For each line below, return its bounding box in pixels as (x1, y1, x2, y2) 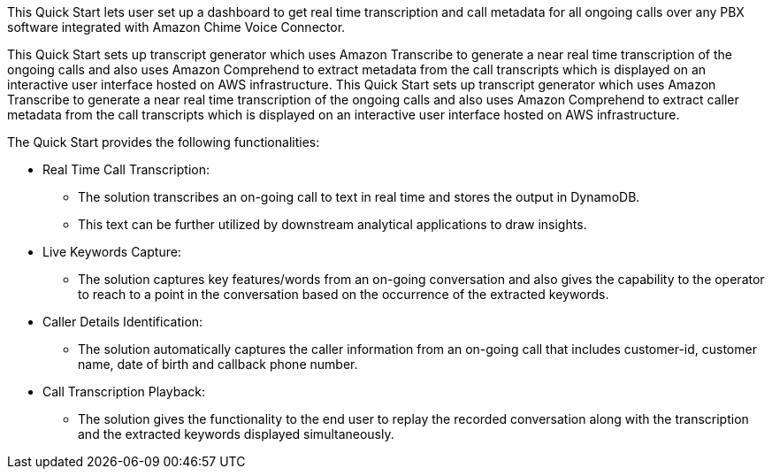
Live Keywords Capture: (42, 244, 181, 259)
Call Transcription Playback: (42, 384, 205, 399)
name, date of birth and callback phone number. (78, 357, 358, 372)
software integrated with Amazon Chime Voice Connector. (7, 19, 346, 35)
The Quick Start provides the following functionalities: (7, 134, 320, 150)
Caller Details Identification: (42, 314, 203, 329)
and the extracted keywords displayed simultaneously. (78, 426, 394, 441)
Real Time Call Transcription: (42, 162, 210, 177)
